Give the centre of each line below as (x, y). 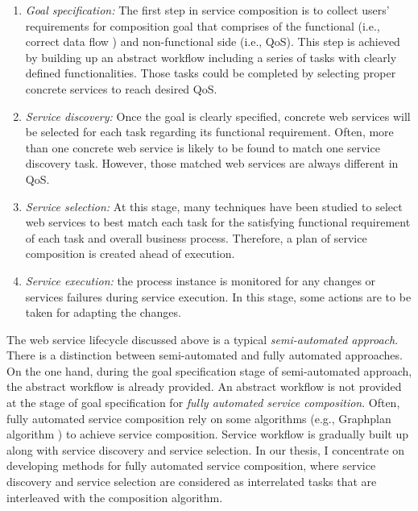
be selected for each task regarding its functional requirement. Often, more (209, 132)
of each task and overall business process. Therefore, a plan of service (196, 237)
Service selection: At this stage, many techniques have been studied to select (214, 206)
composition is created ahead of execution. (130, 253)
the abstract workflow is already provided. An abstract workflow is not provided (204, 386)
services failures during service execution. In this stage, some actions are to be (218, 296)
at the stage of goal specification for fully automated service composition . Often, (203, 403)
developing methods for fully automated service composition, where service (191, 465)
